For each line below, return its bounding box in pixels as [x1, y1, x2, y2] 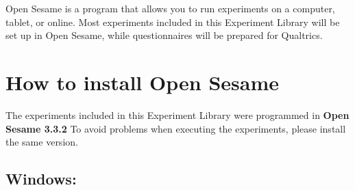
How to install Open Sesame [5, 68, 279, 96]
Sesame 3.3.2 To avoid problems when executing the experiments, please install [5, 121, 346, 135]
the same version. [5, 135, 78, 149]
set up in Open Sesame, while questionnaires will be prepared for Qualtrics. [5, 28, 323, 42]
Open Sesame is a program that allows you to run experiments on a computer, [5, 1, 335, 15]
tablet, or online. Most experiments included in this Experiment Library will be [5, 14, 340, 29]
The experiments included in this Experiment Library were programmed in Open [5, 107, 350, 122]
